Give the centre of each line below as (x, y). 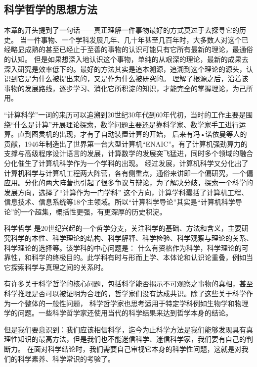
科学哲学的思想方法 (51, 9)
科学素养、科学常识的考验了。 (66, 358)
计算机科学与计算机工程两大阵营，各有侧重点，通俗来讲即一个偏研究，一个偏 (128, 173)
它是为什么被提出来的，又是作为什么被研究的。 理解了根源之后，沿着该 (133, 79)
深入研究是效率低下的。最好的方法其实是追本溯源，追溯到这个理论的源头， (125, 69)
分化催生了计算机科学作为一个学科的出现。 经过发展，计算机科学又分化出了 (126, 163)
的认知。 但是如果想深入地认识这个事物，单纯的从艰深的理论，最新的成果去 (126, 59)
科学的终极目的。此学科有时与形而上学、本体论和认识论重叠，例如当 (142, 257)
